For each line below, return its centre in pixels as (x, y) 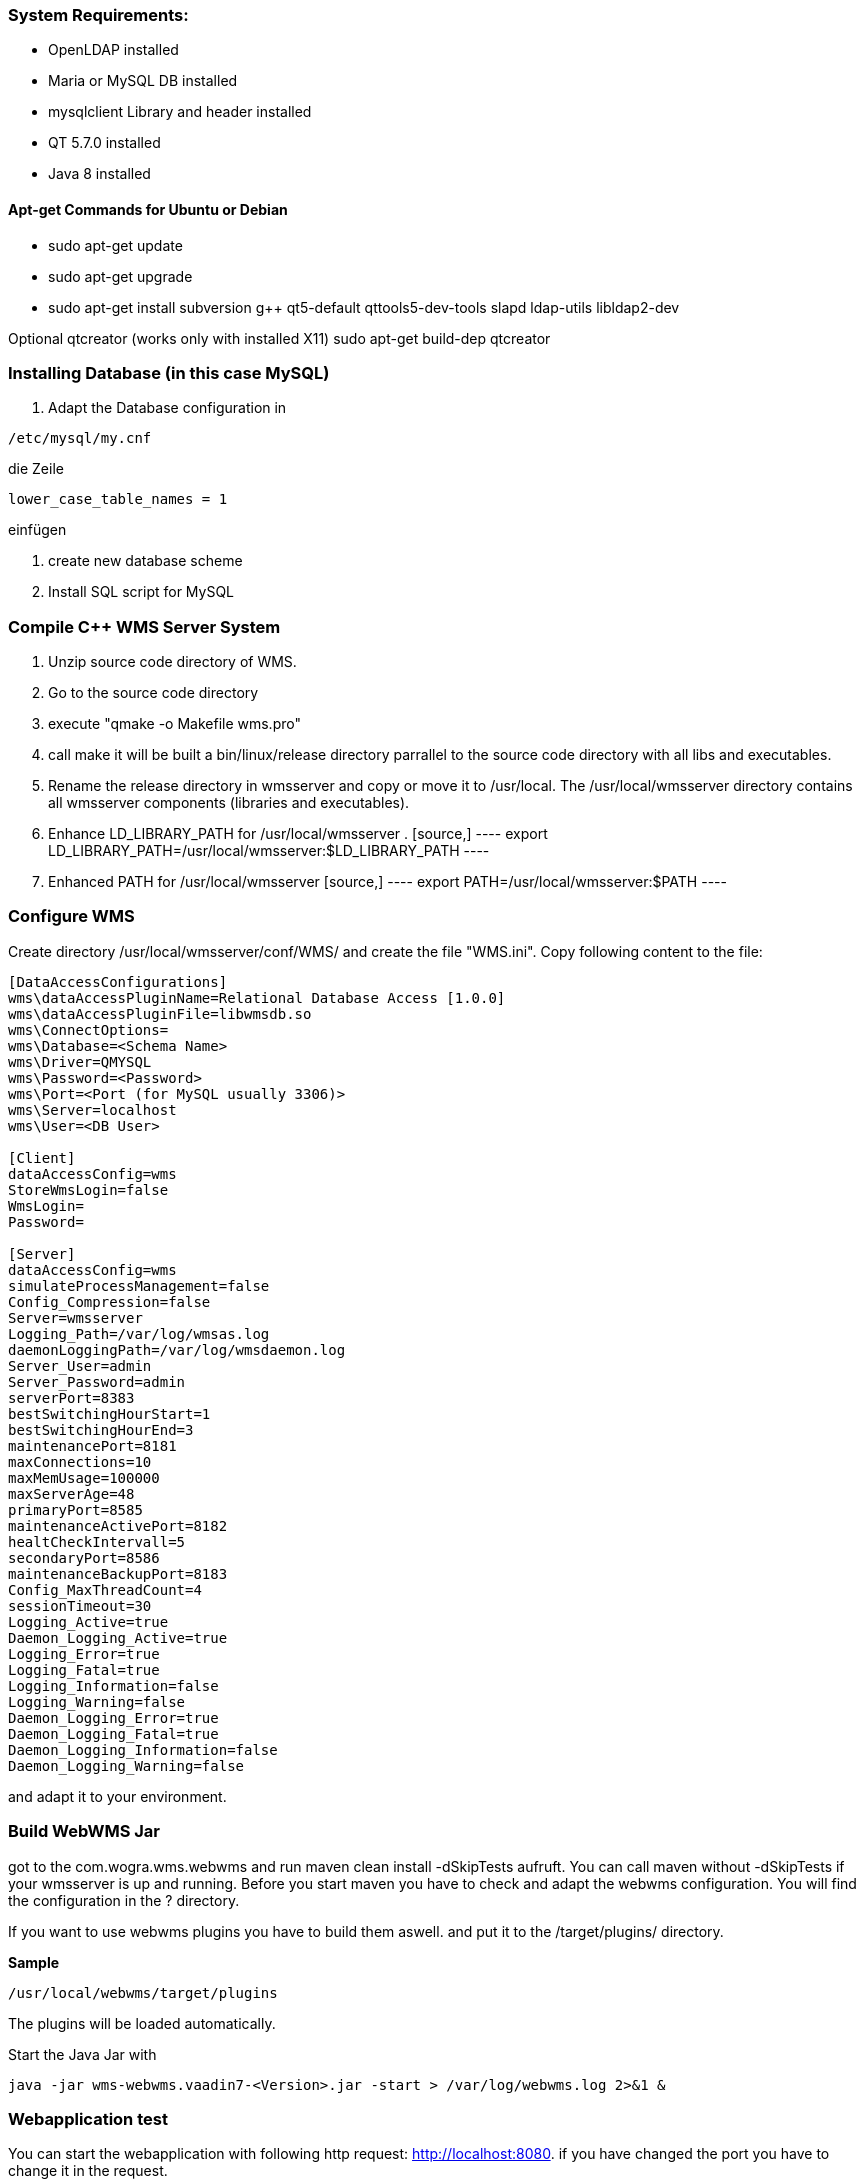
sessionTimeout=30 (80, 1605)
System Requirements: (98, 15)
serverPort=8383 (71, 1397)
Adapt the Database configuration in (167, 408)
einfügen (37, 530)
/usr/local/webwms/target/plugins (143, 1992)
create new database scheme (145, 561)
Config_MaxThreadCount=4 (105, 1589)
